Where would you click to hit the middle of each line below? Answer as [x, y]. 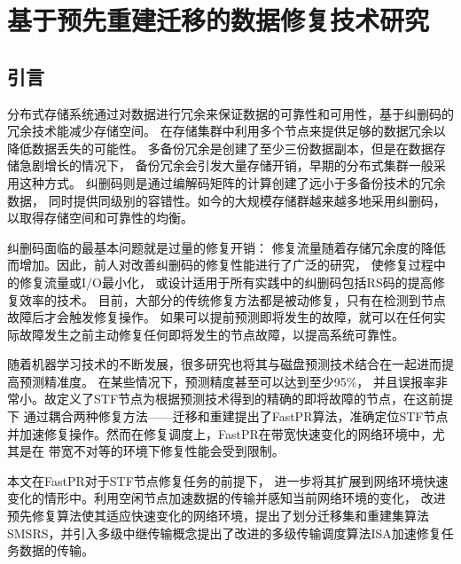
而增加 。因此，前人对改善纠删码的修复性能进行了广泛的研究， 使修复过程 [220, 265]
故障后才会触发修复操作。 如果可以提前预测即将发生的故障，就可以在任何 [220, 317]
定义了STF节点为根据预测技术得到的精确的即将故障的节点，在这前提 [255, 399]
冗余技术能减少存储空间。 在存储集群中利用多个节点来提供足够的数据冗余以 [227, 131]
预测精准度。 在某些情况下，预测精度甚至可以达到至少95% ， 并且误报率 [227, 381]
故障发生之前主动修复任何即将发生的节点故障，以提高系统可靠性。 [211, 334]
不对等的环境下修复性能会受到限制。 [179, 451]
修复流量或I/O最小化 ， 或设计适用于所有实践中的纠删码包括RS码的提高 [226, 282]
